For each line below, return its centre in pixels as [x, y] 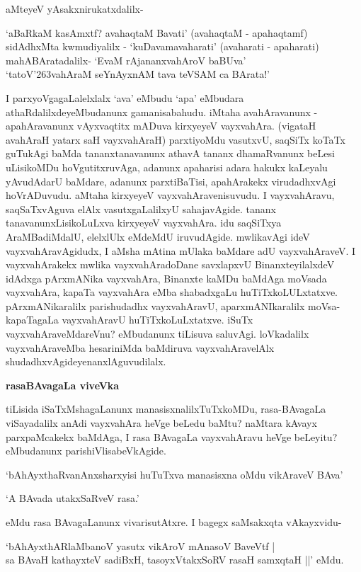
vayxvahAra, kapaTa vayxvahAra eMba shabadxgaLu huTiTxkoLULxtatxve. [172, 292]
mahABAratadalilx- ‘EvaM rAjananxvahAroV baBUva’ [126, 60]
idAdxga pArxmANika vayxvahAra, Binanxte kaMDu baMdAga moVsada [166, 278]
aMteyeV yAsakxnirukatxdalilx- [75, 8]
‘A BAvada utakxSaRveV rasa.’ [73, 498]
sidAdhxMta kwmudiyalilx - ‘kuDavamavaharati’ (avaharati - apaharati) [162, 46]
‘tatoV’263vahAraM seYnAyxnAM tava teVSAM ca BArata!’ [138, 74]
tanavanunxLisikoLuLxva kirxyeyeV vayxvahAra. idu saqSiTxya [144, 223]
